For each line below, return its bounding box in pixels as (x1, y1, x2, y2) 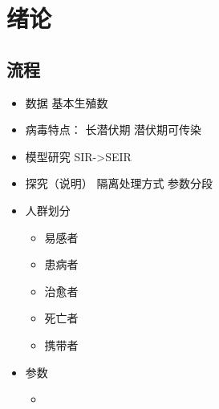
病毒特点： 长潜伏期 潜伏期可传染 (25, 121, 202, 138)
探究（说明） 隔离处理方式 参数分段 (25, 175, 213, 192)
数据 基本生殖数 (25, 94, 108, 111)
